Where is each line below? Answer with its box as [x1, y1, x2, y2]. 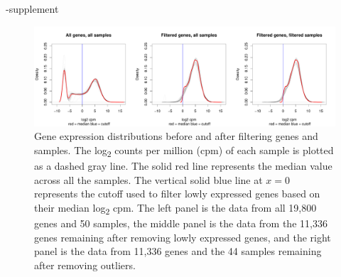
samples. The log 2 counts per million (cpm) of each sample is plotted [34, 142, 334, 159]
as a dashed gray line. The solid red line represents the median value [34, 158, 332, 173]
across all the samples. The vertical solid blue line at [34, 172, 263, 187]
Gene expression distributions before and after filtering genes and [34, 129, 318, 143]
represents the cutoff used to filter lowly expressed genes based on [34, 186, 320, 201]
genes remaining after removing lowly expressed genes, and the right [34, 229, 331, 244]
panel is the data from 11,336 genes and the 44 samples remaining [34, 244, 322, 259]
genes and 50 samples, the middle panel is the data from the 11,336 [34, 216, 328, 230]
